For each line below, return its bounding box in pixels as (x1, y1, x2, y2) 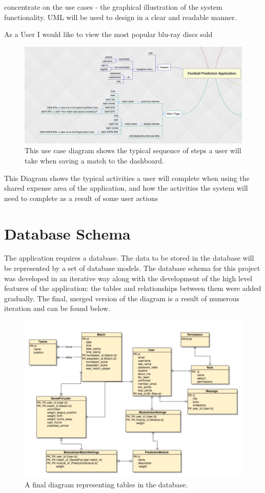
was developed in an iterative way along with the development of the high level (4, 272, 253, 283)
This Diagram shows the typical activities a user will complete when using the (4, 172, 250, 183)
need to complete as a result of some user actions (4, 192, 158, 203)
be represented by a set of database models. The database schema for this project (4, 263, 260, 273)
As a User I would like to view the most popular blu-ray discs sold (4, 29, 213, 40)
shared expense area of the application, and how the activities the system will (4, 182, 248, 193)
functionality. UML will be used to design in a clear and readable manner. (4, 11, 237, 22)
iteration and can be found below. (4, 303, 110, 314)
